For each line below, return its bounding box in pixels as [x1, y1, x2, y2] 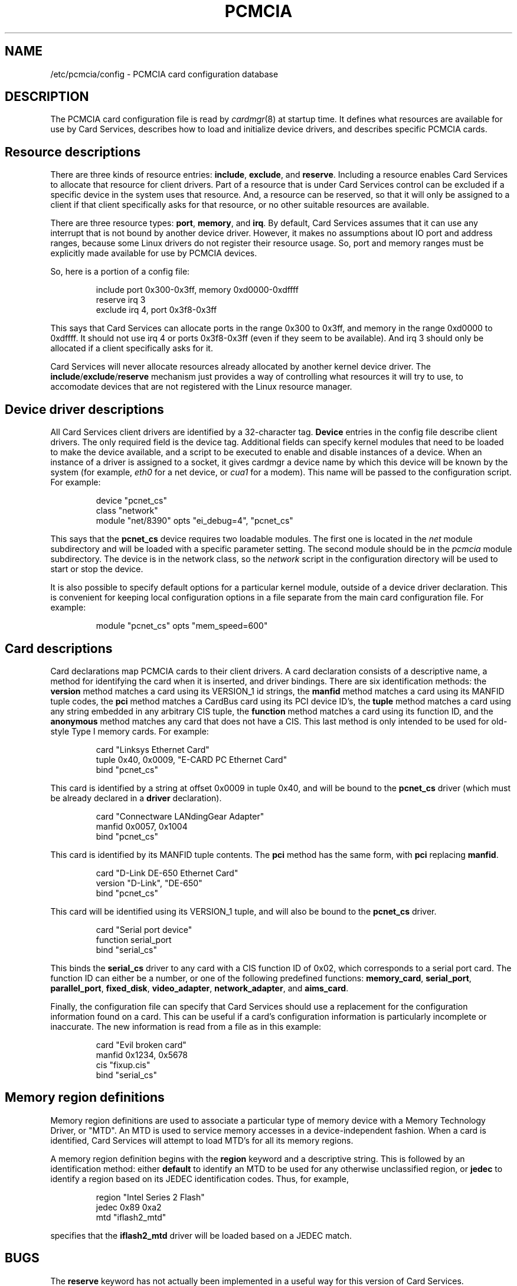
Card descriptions [5, 641, 113, 656]
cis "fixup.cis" [96, 1059, 150, 1070]
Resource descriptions [5, 144, 141, 159]
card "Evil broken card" [96, 1039, 186, 1050]
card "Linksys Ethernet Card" [96, 744, 210, 755]
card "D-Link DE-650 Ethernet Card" [96, 867, 238, 878]
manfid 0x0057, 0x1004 [96, 821, 188, 831]
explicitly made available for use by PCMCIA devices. [50, 248, 257, 259]
